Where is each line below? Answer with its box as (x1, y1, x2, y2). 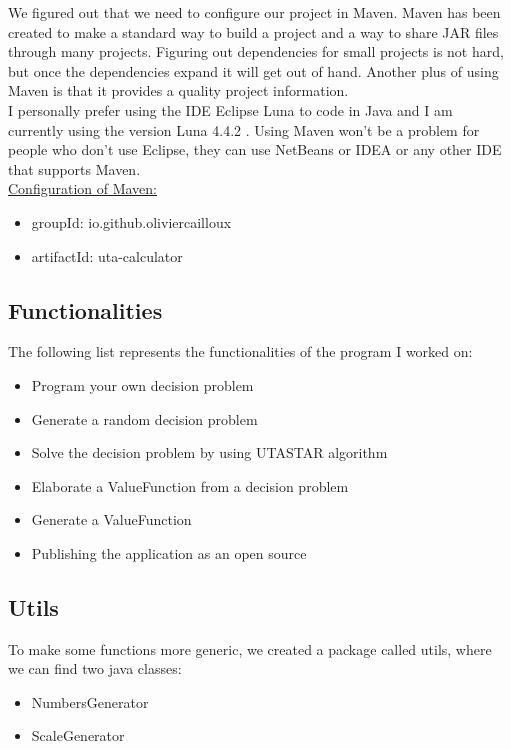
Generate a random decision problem (31, 408, 258, 429)
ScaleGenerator (31, 725, 125, 746)
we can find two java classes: (8, 658, 182, 679)
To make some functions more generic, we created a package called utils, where (8, 638, 492, 659)
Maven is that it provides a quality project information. (8, 80, 349, 101)
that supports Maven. (8, 158, 141, 179)
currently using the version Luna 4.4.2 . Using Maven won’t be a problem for (8, 119, 480, 140)
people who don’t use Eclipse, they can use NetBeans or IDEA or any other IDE (8, 139, 502, 160)
